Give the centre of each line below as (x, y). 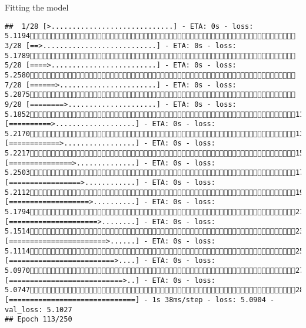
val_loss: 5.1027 (39, 310)
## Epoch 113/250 (39, 319)
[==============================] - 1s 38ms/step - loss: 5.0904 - (140, 300)
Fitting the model (37, 7)
